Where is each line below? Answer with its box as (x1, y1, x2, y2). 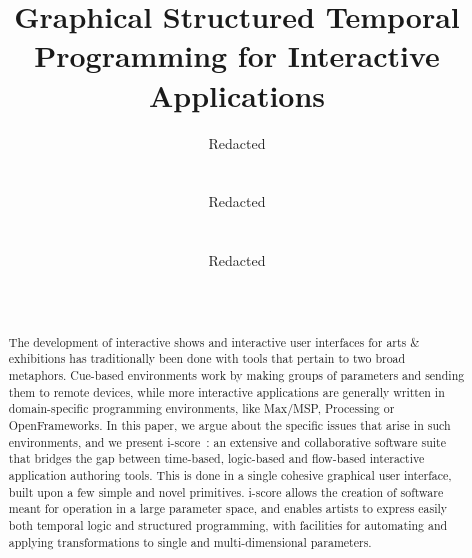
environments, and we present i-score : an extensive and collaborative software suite (8, 433, 446, 450)
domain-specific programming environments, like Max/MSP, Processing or (8, 400, 395, 417)
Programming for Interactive (34, 35, 440, 76)
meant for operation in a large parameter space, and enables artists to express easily (8, 500, 448, 517)
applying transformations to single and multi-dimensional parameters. (8, 533, 372, 550)
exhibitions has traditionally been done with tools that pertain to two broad (8, 350, 406, 367)
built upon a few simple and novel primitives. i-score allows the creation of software (8, 483, 444, 500)
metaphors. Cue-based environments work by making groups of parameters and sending (8, 366, 465, 383)
